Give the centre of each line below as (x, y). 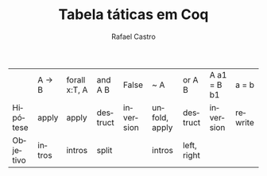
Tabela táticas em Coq (133, 15)
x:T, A (77, 90)
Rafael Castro (133, 36)
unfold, (161, 112)
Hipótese (21, 117)
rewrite (245, 117)
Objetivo (19, 150)
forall (76, 79)
